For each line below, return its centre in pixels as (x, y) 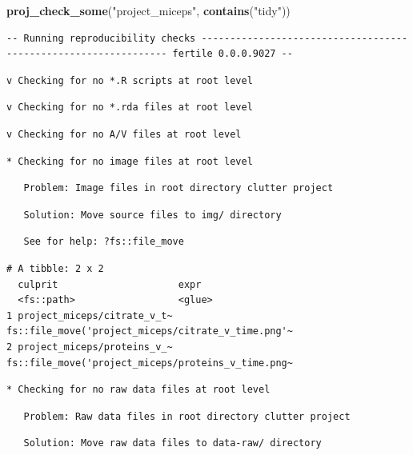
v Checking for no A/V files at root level (124, 134)
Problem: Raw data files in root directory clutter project (187, 416)
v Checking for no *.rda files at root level (130, 108)
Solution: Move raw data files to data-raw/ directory (172, 443)
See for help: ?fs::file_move (104, 242)
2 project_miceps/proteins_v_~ (90, 347)
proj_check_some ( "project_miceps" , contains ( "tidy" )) (148, 10)
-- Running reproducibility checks (101, 38)
